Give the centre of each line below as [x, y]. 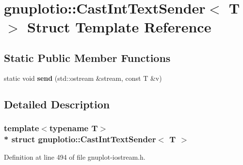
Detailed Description [57, 104]
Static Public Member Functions [87, 57]
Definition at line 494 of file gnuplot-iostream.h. [75, 157]
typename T [73, 128]
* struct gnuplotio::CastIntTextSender [80, 139]
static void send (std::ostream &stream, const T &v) [83, 78]
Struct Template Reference [119, 27]
